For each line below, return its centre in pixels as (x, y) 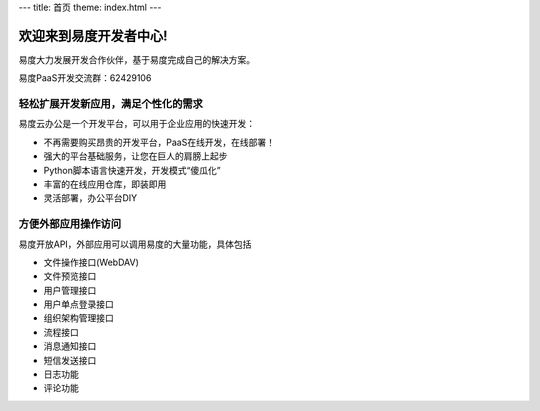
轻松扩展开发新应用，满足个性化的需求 (111, 104)
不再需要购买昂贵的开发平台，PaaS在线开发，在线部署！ (159, 142)
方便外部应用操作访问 (70, 224)
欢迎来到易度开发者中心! (93, 35)
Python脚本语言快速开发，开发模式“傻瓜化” (132, 170)
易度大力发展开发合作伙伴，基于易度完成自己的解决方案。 (136, 59)
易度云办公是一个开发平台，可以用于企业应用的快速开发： (136, 124)
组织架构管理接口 (78, 318)
